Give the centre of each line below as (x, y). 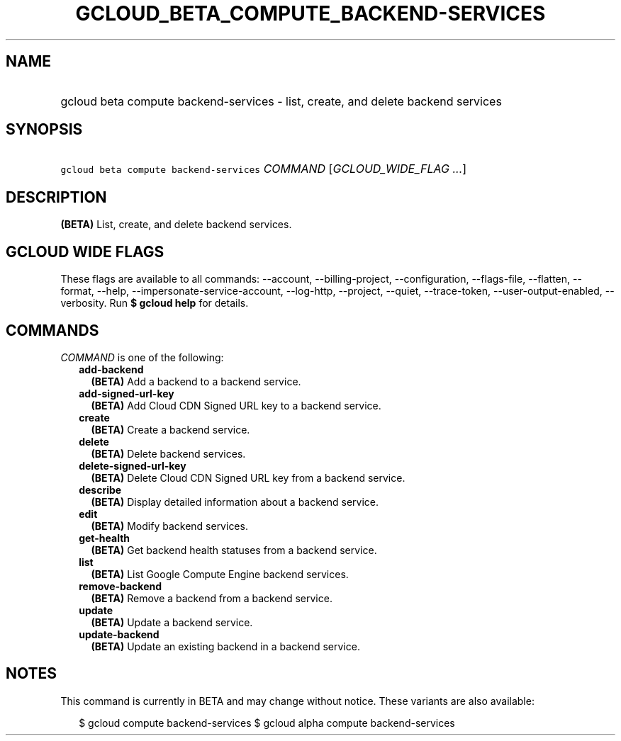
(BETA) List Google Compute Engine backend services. (220, 574)
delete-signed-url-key (133, 465)
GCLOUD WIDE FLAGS (85, 251)
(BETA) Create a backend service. (170, 429)
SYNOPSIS (44, 130)
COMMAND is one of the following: (142, 357)
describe (100, 490)
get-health (105, 538)
